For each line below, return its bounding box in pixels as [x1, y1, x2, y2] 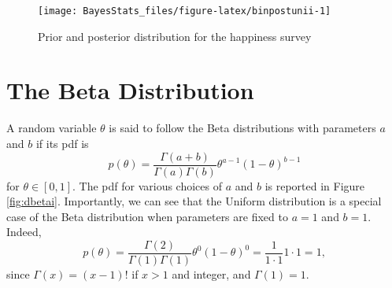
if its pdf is [35, 135, 89, 151]
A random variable [6, 120, 97, 136]
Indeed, [6, 223, 42, 240]
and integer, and [172, 266, 251, 282]
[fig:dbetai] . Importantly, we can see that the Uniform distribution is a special [6, 193, 382, 209]
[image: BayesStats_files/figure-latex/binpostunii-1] [38, 6, 331, 17]
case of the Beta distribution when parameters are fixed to [6, 208, 288, 224]
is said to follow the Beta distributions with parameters [109, 120, 376, 136]
